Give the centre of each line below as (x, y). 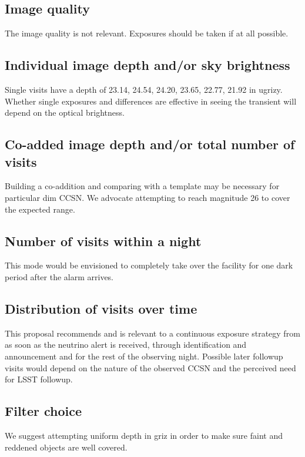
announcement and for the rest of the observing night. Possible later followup (144, 356)
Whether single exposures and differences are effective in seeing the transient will (151, 101)
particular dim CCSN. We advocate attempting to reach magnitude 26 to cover (148, 197)
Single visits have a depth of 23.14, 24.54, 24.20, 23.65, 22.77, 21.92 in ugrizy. (144, 89)
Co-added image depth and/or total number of (150, 144)
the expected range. (40, 209)
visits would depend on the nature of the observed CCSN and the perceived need (150, 367)
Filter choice (43, 411)
